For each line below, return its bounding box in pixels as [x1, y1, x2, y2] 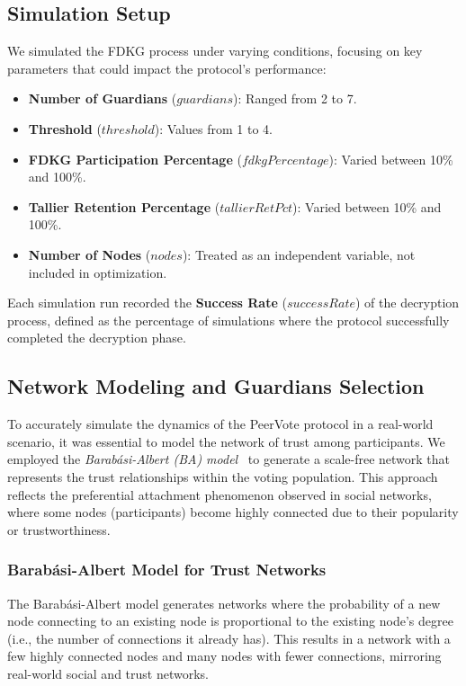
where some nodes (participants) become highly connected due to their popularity [7, 503, 459, 521]
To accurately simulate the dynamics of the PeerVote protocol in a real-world [7, 414, 434, 433]
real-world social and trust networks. [7, 664, 209, 682]
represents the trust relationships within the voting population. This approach [7, 467, 438, 486]
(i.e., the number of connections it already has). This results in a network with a [7, 628, 451, 647]
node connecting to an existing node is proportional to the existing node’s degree [7, 611, 453, 630]
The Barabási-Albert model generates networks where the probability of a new [7, 593, 441, 612]
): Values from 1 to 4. [154, 119, 273, 138]
